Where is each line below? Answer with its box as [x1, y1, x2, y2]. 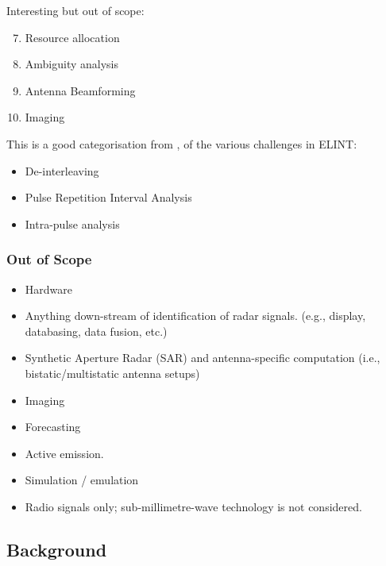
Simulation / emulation [25, 472, 139, 488]
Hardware [25, 280, 72, 297]
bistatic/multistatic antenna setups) [25, 364, 200, 381]
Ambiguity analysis [25, 56, 119, 72]
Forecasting [25, 418, 81, 435]
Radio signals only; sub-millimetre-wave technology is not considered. [25, 498, 362, 514]
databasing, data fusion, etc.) [25, 322, 168, 339]
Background [6, 537, 107, 561]
